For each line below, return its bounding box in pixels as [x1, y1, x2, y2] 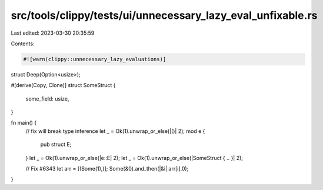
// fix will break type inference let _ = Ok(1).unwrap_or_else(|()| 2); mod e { [25, 127, 205, 135]
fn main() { [11, 119, 37, 126]
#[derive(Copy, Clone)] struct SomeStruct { [11, 82, 116, 89]
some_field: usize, [25, 95, 70, 102]
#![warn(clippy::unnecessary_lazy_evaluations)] [23, 56, 167, 62]
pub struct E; [40, 141, 72, 148]
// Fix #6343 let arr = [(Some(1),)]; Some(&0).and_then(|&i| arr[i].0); [25, 165, 189, 172]
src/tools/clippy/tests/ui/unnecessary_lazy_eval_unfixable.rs [11, 9, 318, 22]
